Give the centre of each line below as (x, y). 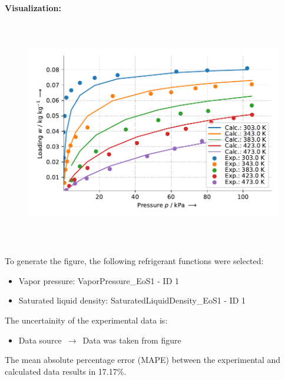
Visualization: (33, 8)
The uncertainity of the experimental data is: (86, 320)
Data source (40, 340)
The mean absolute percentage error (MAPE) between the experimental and (143, 360)
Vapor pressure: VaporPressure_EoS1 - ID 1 (99, 280)
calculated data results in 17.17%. (66, 371)
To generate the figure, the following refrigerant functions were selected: (134, 261)
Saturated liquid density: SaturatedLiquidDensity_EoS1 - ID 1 (132, 300)
